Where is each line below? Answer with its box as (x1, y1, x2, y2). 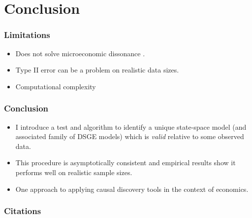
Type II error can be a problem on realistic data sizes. (15, 65, 179, 75)
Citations (4, 205, 41, 217)
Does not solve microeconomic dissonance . (15, 48, 145, 58)
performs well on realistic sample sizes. (15, 167, 132, 177)
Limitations (4, 29, 50, 41)
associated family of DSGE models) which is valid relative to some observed (15, 131, 244, 142)
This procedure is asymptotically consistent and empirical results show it (15, 157, 236, 168)
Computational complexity (15, 81, 96, 91)
